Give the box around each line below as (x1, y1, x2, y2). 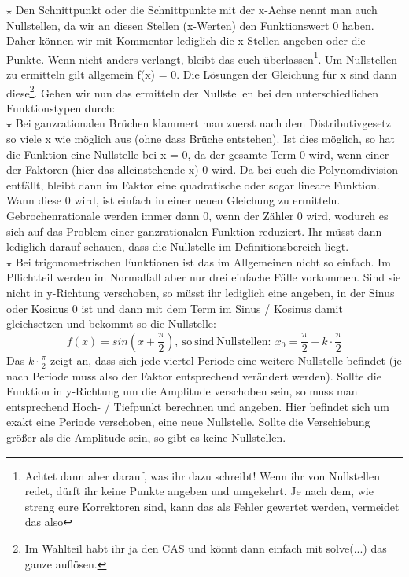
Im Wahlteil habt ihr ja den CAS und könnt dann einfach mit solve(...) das (24, 539, 387, 556)
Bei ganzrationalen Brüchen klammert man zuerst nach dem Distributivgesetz (15, 115, 392, 131)
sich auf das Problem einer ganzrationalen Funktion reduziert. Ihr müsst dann (6, 222, 382, 239)
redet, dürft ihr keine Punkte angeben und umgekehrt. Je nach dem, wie (24, 483, 374, 499)
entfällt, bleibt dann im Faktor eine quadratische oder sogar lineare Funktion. (6, 176, 380, 193)
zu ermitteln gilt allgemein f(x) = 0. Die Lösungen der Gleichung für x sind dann (6, 66, 397, 83)
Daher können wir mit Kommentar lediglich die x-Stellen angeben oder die (6, 32, 366, 49)
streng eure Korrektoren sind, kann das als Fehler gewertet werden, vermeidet (24, 498, 400, 514)
